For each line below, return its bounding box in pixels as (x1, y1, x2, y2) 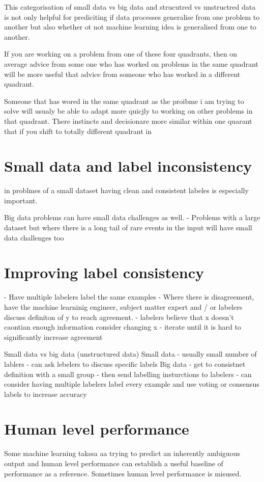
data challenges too (4, 232, 64, 243)
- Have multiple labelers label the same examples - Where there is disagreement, (4, 291, 254, 302)
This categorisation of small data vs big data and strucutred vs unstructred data (4, 2, 256, 12)
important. (4, 195, 38, 205)
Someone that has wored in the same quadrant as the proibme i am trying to (4, 95, 244, 106)
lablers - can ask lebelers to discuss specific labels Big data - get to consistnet (4, 358, 246, 369)
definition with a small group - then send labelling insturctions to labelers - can (4, 368, 252, 379)
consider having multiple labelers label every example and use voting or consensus (4, 379, 259, 389)
